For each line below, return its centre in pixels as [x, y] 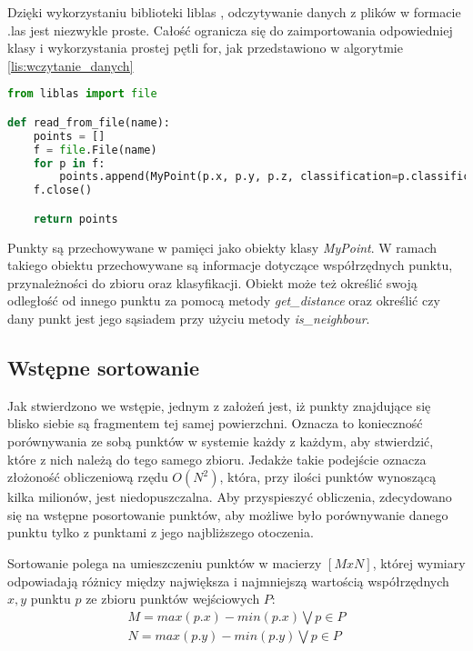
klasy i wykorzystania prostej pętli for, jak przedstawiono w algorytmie [205, 48]
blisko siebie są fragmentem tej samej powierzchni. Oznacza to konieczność [215, 423]
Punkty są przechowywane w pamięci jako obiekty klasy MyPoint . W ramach [222, 247]
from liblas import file [82, 94]
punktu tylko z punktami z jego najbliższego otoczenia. [161, 532]
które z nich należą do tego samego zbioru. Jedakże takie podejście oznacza [217, 459]
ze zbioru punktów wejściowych [173, 599]
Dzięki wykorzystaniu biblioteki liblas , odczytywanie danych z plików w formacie [234, 12]
